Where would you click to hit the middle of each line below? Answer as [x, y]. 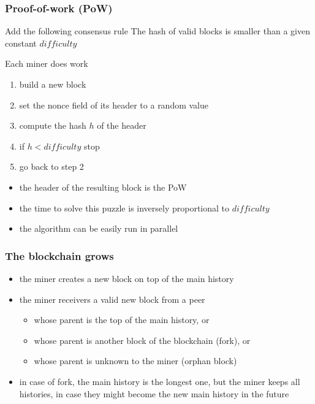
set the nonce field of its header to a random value [114, 105]
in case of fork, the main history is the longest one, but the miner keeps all [160, 381]
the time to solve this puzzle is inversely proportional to [124, 208]
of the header [122, 125]
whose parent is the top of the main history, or [122, 320]
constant [21, 43]
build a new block [53, 84]
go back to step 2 [51, 166]
